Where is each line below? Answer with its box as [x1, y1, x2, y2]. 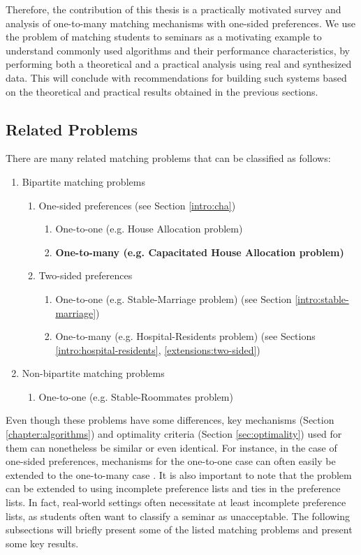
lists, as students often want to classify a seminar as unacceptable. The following [6, 508, 351, 523]
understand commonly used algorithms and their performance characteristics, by [6, 43, 351, 57]
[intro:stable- [295, 291, 349, 306]
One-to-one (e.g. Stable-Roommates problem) [38, 389, 233, 404]
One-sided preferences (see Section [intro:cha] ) [38, 198, 236, 212]
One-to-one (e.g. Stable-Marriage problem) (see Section [55, 291, 292, 306]
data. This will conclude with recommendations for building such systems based [6, 70, 347, 84]
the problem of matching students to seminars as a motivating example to [6, 29, 322, 44]
